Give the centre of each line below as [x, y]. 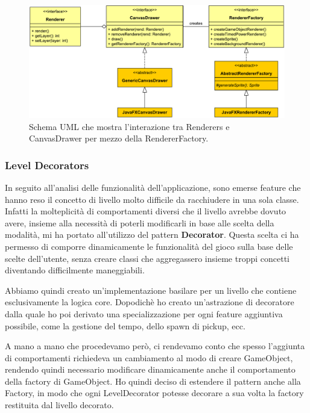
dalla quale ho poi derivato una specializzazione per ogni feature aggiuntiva [144, 313]
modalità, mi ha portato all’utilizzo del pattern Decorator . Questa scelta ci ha [152, 234]
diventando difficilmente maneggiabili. [75, 270]
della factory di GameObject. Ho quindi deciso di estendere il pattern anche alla [153, 381]
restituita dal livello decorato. [59, 405]
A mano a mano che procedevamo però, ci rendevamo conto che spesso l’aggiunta [155, 346]
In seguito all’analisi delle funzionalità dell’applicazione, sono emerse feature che [153, 187]
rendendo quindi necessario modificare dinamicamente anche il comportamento [150, 369]
